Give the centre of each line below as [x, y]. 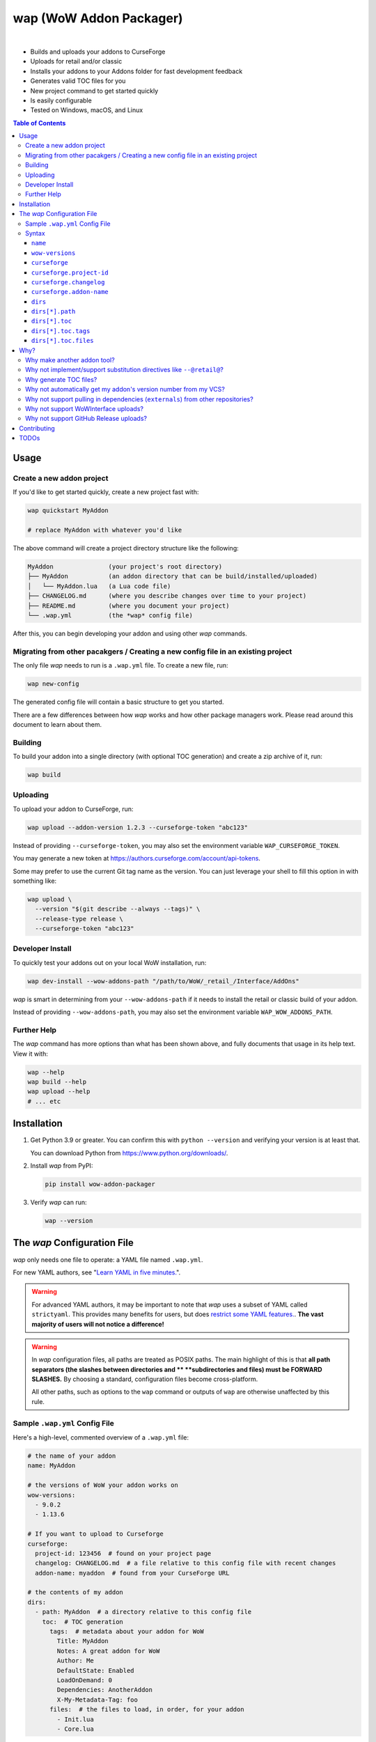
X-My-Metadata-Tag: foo [97, 1699]
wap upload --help [59, 1092]
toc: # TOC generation [83, 1621]
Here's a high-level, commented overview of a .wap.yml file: [101, 1437]
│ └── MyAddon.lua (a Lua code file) [99, 586]
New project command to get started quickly [94, 91]
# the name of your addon [72, 1456]
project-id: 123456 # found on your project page [123, 1553]
